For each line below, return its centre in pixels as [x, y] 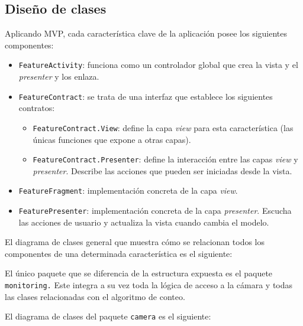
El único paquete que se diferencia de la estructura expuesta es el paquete [139, 273]
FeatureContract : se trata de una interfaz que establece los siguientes [146, 96]
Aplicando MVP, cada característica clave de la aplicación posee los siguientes [146, 33]
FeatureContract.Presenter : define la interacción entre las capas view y [165, 159]
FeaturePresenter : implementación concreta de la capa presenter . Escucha [155, 211]
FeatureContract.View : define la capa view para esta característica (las [163, 127]
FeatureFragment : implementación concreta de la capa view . [128, 190]
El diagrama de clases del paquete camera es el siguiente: [108, 316]
